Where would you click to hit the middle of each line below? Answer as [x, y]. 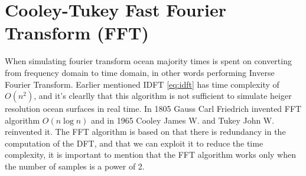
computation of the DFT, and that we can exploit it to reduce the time [134, 143]
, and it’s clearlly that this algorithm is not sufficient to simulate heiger [163, 96]
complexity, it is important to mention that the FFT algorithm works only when [151, 155]
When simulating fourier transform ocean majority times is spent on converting [148, 61]
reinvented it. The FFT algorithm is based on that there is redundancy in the [145, 132]
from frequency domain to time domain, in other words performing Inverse [140, 72]
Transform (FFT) [77, 33]
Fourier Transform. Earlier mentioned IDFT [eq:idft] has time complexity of [142, 84]
